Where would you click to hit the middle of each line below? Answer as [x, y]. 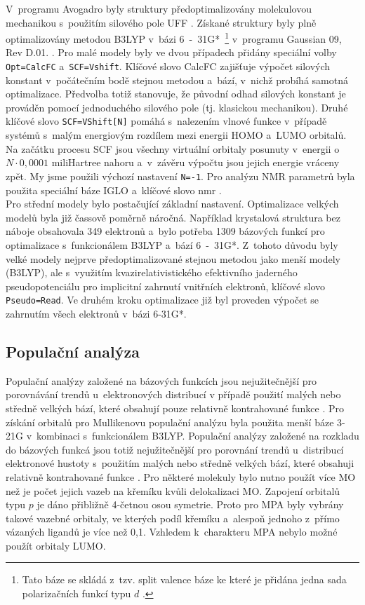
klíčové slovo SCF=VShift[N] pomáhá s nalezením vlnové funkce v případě [166, 121]
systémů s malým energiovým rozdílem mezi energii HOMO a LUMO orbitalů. [176, 135]
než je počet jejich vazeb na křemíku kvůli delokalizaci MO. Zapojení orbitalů [173, 490]
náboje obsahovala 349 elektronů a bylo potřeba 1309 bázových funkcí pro [165, 231]
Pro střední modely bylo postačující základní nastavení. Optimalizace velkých [172, 204]
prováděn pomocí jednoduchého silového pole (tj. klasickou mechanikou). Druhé [177, 107]
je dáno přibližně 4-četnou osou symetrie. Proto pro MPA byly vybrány [190, 504]
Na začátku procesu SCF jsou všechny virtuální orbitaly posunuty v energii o [173, 148]
